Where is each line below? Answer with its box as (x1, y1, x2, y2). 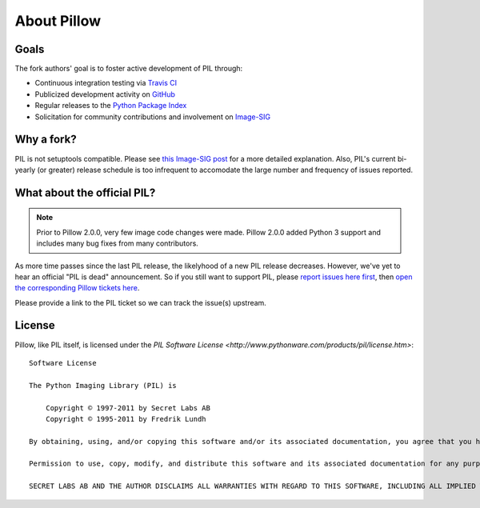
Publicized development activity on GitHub (34, 89, 175, 99)
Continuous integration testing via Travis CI (34, 78, 178, 88)
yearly (14, 165, 36, 174)
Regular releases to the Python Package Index (34, 101, 187, 110)
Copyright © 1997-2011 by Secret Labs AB (45, 403, 211, 412)
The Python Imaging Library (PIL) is (29, 381, 178, 390)
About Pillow (14, 12, 102, 30)
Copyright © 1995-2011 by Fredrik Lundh (45, 414, 207, 423)
